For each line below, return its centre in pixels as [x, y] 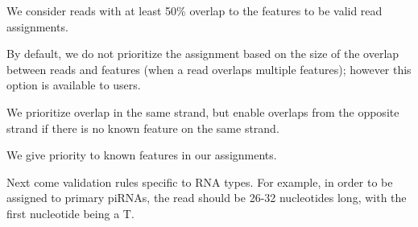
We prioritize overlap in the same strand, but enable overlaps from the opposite [203, 111]
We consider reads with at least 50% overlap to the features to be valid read [195, 10]
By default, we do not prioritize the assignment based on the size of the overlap [203, 54]
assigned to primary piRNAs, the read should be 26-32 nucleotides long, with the [207, 198]
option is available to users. [74, 85]
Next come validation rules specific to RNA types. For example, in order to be [200, 182]
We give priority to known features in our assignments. [142, 155]
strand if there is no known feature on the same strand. [143, 128]
